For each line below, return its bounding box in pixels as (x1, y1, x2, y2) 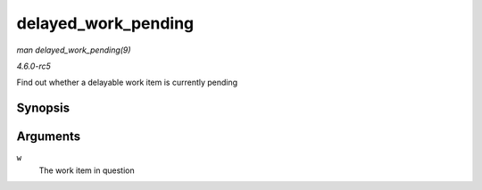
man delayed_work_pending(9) (16, 45, 131, 55)
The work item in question (38, 165, 135, 176)
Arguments (16, 129, 81, 145)
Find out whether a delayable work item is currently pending (16, 77, 238, 88)
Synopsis (16, 101, 71, 116)
